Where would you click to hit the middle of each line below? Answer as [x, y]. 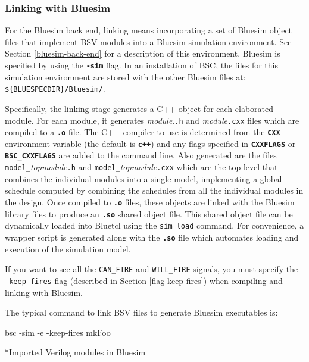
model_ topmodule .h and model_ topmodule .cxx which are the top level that [141, 167]
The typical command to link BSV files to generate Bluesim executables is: [141, 312]
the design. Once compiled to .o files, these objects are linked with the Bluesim [150, 202]
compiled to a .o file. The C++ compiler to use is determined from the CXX [143, 132]
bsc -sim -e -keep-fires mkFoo [58, 332]
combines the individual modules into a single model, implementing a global [143, 178]
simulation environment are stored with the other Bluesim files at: [125, 77]
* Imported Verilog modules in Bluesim [75, 352]
